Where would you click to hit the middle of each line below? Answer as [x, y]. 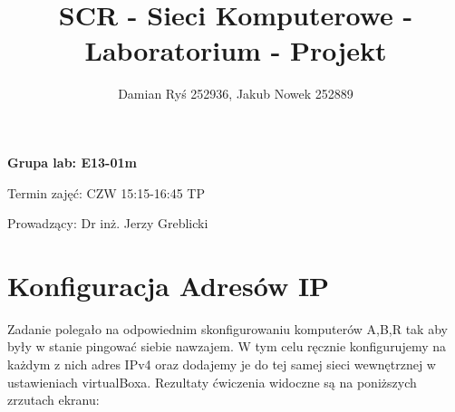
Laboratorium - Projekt [236, 50]
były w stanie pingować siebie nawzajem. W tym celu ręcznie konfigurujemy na [227, 346]
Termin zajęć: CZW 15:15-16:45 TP [106, 192]
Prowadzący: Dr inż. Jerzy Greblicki [108, 223]
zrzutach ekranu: [53, 400]
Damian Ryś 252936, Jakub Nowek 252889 [236, 94]
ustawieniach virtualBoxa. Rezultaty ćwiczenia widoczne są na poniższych [212, 382]
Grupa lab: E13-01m [72, 162]
